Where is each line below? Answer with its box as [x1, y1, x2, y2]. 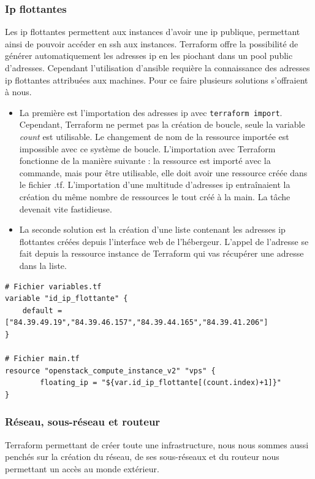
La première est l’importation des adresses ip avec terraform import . [19, 106, 283, 119]
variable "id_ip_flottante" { [5, 294, 128, 303]
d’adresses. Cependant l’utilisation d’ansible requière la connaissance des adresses [5, 61, 310, 74]
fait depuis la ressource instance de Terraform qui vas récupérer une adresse [19, 247, 304, 260]
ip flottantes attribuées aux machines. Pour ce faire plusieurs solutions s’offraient [5, 73, 308, 86]
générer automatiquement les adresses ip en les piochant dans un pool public [5, 49, 293, 62]
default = [22, 306, 63, 315]
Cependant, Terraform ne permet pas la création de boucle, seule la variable [19, 118, 305, 131]
